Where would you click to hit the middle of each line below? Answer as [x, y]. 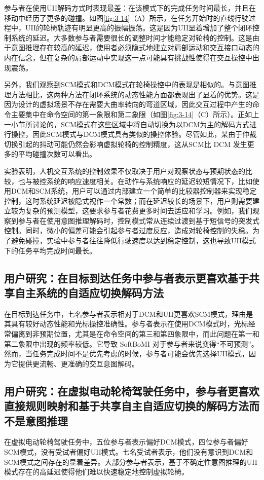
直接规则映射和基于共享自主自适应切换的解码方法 [126, 406]
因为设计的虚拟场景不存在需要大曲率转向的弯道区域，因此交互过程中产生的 [128, 104]
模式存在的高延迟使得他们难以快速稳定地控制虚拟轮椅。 [96, 472]
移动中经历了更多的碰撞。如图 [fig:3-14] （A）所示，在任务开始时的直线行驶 [126, 17]
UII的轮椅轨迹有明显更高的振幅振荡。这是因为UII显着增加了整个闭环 [139, 28]
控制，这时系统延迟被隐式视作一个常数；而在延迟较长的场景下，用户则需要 [128, 200]
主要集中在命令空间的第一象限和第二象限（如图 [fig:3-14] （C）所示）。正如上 [135, 114]
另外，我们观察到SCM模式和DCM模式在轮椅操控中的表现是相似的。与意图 [127, 84]
